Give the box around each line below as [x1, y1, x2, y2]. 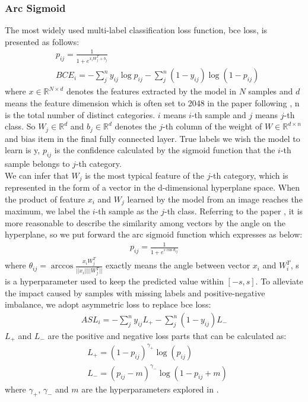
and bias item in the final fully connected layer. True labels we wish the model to [5, 132, 300, 144]
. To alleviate [255, 275, 303, 287]
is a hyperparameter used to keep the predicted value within [5, 275, 224, 287]
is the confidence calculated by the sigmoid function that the [54, 144, 275, 156]
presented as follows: [5, 35, 80, 48]
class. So [5, 120, 36, 132]
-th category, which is [210, 169, 288, 181]
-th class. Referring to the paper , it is [164, 205, 303, 217]
